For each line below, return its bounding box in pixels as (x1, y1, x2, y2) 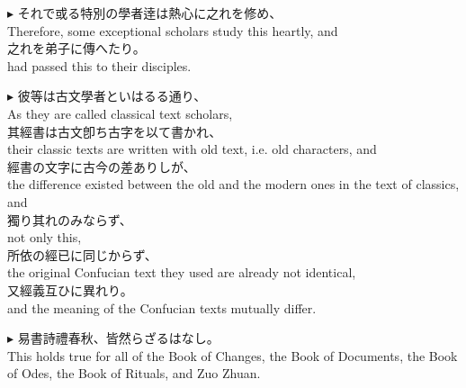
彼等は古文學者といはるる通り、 (17, 86, 207, 105)
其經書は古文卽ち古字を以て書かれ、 (7, 122, 222, 140)
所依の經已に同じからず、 (7, 245, 157, 264)
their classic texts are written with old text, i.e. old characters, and (7, 140, 377, 158)
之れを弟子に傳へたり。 (7, 39, 146, 58)
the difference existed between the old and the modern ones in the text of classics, (7, 175, 460, 194)
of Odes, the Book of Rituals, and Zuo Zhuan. (7, 364, 261, 383)
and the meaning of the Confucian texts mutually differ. (7, 298, 317, 317)
